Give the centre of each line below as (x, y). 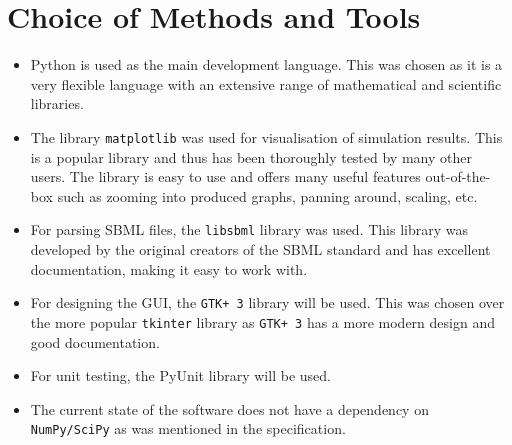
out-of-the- (458, 176)
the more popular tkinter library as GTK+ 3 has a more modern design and (262, 321)
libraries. (57, 103)
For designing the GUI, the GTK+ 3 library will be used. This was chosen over (267, 302)
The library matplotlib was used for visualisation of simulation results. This (266, 136)
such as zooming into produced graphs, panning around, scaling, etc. (267, 195)
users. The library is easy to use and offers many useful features (225, 176)
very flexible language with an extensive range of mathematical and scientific (266, 83)
